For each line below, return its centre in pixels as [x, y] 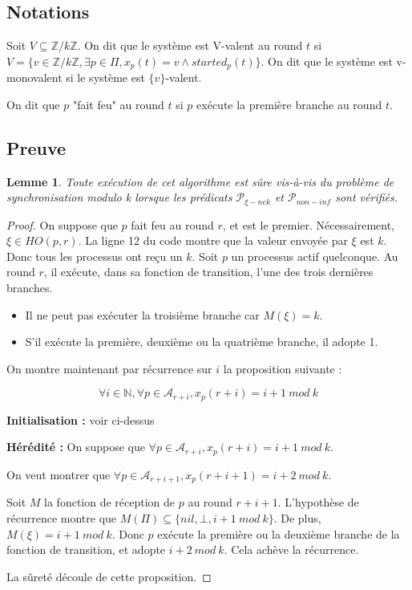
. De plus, [297, 517]
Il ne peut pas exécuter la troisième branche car [142, 314]
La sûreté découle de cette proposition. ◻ [109, 576]
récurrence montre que [62, 517]
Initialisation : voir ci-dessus [81, 419]
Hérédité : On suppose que [76, 447]
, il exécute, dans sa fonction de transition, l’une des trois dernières [208, 272]
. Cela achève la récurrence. [291, 549]
